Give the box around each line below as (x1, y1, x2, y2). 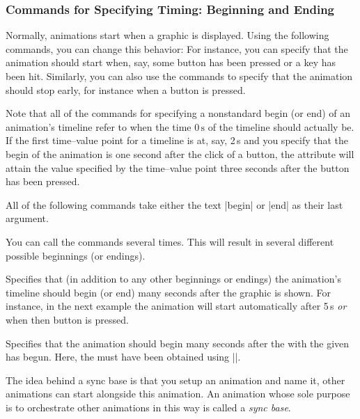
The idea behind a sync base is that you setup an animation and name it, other (6, 372, 345, 387)
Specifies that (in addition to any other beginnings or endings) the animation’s (6, 271, 341, 286)
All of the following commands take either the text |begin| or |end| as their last (6, 197, 343, 212)
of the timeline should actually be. (208, 119, 354, 134)
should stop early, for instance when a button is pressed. (6, 82, 246, 97)
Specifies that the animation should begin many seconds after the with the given (6, 335, 350, 350)
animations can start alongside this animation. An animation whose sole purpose (6, 386, 350, 401)
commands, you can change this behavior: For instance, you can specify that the (6, 41, 348, 56)
